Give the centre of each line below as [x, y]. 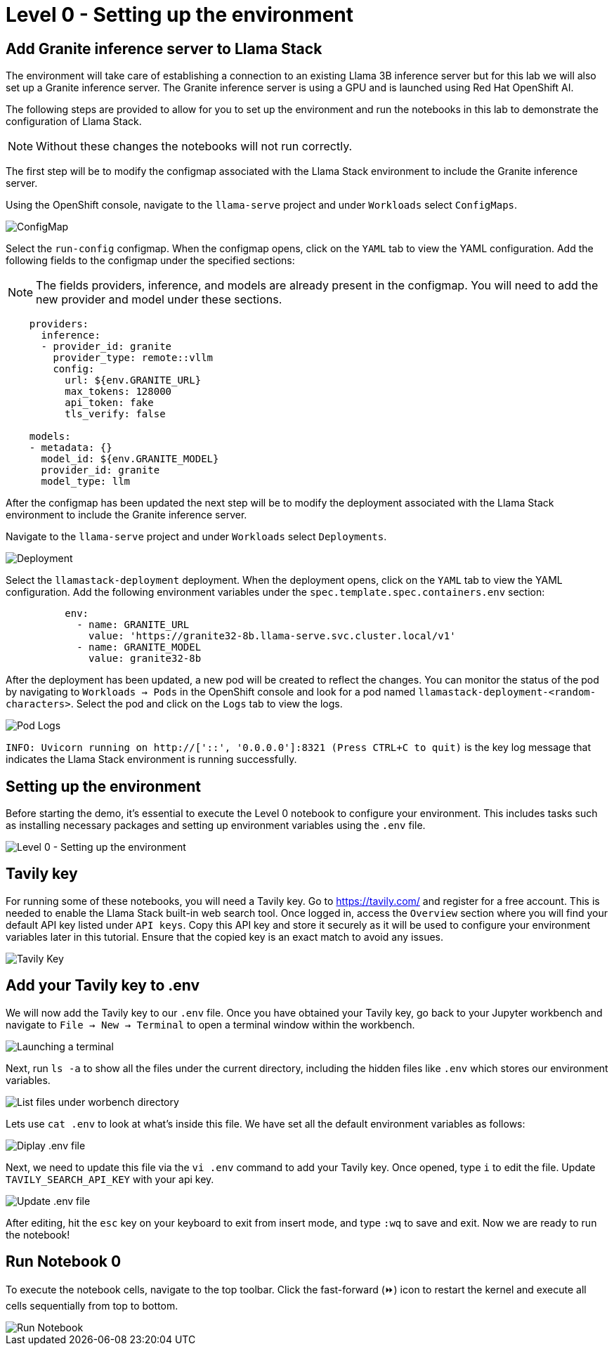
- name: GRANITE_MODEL [139, 647]
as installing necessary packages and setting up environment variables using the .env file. [216, 825]
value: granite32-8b [145, 659]
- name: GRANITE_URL [133, 625]
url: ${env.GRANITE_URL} [133, 380]
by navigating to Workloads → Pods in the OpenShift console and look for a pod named [211, 692]
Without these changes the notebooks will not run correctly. [194, 146]
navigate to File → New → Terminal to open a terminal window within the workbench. [210, 1024]
